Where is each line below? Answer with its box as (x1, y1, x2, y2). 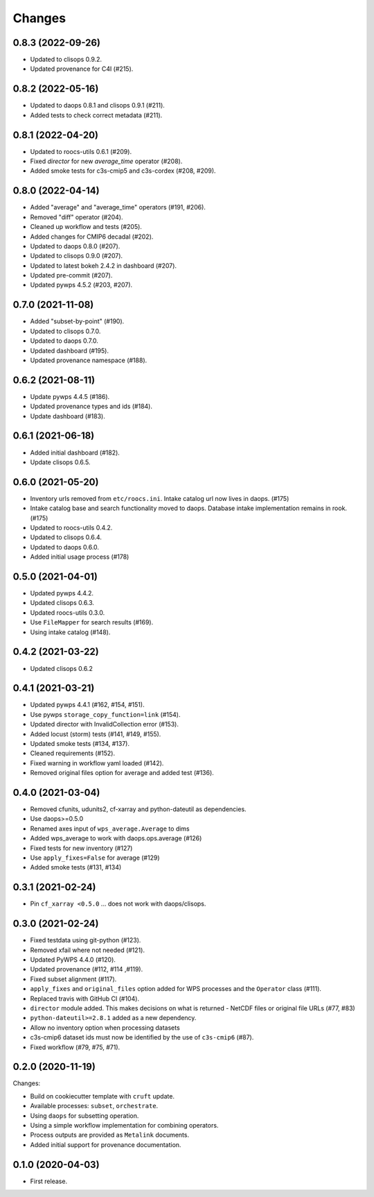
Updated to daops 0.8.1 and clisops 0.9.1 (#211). (30, 101, 166, 110)
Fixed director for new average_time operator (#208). (30, 157, 183, 166)
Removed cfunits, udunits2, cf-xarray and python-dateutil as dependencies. (30, 805, 247, 813)
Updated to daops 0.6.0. (30, 543, 100, 551)
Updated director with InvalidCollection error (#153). (30, 720, 179, 729)
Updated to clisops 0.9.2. (30, 56, 103, 64)
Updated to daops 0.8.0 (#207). (30, 241, 121, 250)
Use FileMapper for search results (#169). (30, 618, 154, 627)
